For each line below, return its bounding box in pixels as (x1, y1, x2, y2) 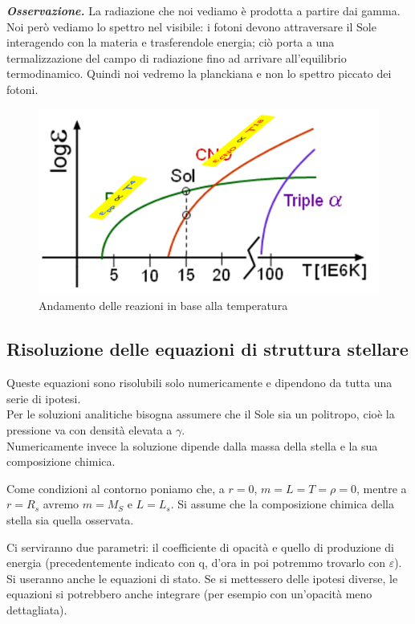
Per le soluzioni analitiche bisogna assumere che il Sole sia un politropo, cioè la (6, 406, 395, 422)
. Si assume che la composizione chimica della (170, 496, 394, 512)
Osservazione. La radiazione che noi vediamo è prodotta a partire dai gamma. (6, 2, 401, 18)
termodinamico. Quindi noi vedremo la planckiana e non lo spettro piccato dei (6, 65, 392, 82)
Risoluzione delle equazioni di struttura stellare (6, 336, 409, 361)
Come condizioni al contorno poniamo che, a (6, 479, 225, 496)
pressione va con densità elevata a (6, 422, 173, 438)
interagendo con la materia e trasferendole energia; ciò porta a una (6, 34, 335, 51)
